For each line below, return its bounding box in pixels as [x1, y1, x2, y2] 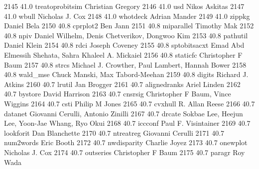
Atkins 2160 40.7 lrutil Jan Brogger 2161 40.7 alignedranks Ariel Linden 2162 [4, 79, 241, 89]
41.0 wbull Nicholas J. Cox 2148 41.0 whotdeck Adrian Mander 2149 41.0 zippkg [4, 10, 250, 21]
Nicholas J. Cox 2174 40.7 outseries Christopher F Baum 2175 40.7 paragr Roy [4, 147, 245, 157]
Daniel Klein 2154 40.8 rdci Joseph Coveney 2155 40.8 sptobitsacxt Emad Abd [4, 40, 245, 50]
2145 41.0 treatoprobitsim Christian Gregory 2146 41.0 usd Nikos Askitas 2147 [4, 1, 245, 11]
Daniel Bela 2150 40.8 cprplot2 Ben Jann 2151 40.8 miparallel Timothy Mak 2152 [4, 20, 254, 31]
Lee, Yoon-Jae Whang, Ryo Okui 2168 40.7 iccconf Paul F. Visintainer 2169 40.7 [4, 118, 251, 128]
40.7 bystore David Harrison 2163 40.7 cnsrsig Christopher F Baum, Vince [4, 88, 231, 99]
